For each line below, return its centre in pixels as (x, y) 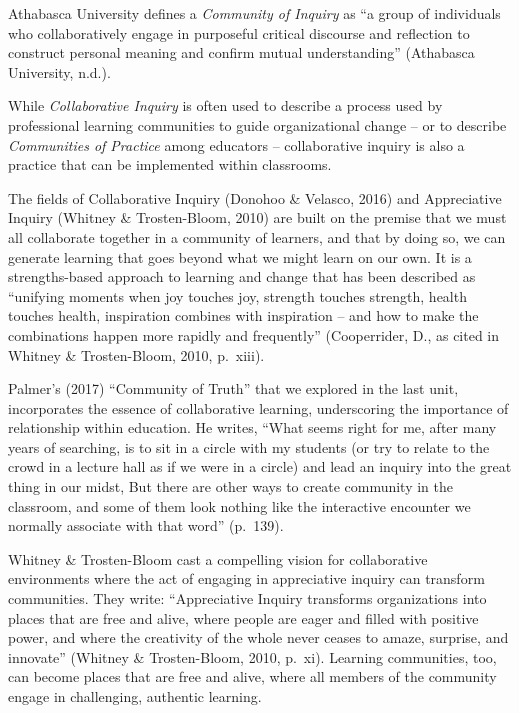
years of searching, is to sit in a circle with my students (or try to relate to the (249, 446)
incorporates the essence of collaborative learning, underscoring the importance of (258, 407)
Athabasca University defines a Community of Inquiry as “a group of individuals (254, 13)
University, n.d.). (59, 71)
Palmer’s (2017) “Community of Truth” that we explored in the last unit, (233, 388)
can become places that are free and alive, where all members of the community (252, 676)
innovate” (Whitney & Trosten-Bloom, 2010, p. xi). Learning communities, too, (252, 656)
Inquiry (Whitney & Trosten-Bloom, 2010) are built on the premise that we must (257, 217)
